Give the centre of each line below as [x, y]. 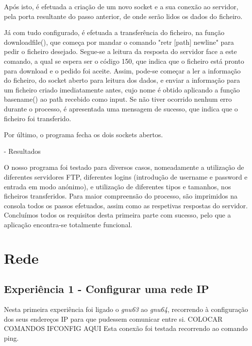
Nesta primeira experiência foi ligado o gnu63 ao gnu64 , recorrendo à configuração [126, 309]
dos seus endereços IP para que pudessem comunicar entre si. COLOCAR [113, 319]
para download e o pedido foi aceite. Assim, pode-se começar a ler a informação [122, 70]
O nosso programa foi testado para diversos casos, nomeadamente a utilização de [124, 167]
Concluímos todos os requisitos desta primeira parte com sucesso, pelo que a [118, 215]
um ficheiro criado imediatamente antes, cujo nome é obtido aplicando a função [122, 89]
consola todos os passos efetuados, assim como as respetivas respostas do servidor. [126, 205]
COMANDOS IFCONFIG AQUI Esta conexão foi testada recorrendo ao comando [126, 328]
